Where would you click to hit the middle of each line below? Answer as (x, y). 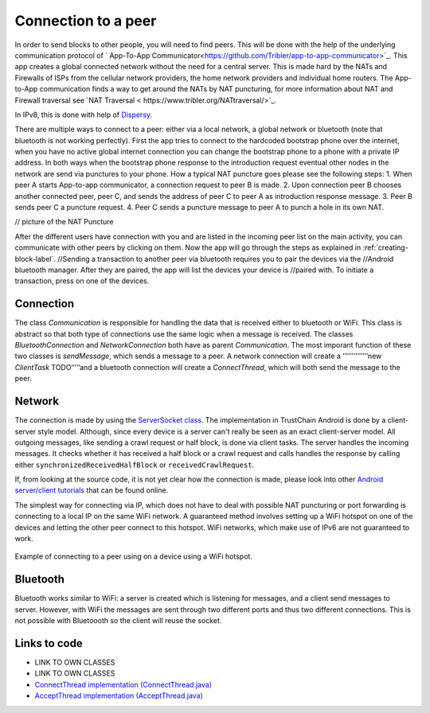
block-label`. (35, 259)
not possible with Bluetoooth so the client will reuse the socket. (118, 621)
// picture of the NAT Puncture (64, 222)
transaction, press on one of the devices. (82, 281)
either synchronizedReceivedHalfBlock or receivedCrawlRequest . (135, 465)
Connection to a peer (86, 21)
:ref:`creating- (386, 247)
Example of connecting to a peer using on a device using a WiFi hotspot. (133, 556)
